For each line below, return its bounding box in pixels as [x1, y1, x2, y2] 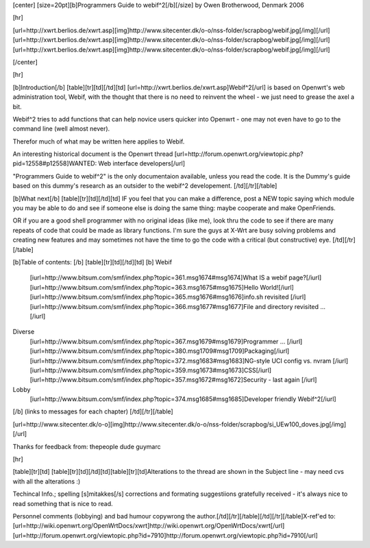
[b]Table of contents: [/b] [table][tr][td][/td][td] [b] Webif [12, 258, 173, 266]
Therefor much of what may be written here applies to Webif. [12, 137, 185, 146]
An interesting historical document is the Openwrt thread [12, 150, 173, 158]
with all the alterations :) [12, 477, 81, 486]
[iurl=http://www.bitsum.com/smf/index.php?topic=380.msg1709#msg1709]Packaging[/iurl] [29, 347, 290, 355]
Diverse [12, 328, 35, 336]
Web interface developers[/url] [98, 159, 185, 168]
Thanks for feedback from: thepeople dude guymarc [12, 442, 161, 450]
